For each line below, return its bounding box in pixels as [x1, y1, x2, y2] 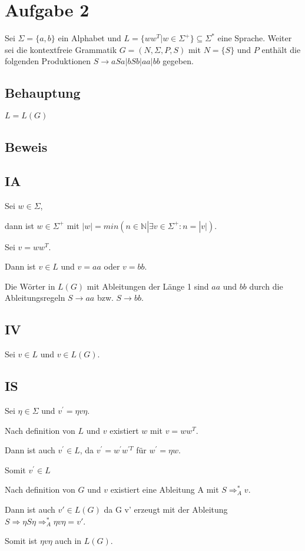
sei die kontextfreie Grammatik [5, 43, 117, 55]
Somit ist [5, 535, 38, 547]
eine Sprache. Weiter [217, 32, 292, 44]
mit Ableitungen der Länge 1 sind [87, 280, 209, 292]
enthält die [261, 43, 301, 55]
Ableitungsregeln [5, 291, 65, 304]
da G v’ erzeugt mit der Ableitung [104, 503, 228, 516]
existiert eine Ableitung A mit [110, 483, 219, 496]
